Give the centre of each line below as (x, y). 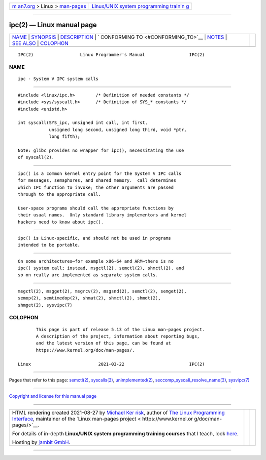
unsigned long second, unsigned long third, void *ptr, (118, 129)
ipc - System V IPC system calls (58, 79)
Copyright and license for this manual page (53, 396)
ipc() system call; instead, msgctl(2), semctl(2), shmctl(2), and (101, 268)
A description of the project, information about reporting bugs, (118, 336)
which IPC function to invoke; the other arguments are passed (96, 187)
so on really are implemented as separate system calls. (88, 275)
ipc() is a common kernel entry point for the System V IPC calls (100, 173)
